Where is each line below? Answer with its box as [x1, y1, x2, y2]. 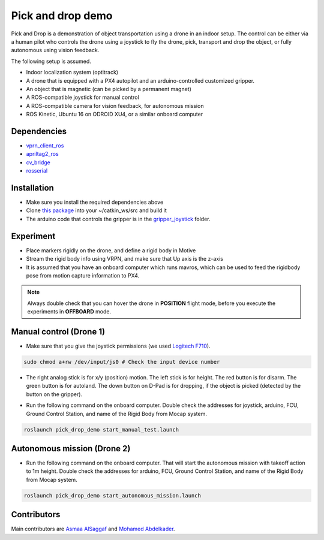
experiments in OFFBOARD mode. [27, 308, 111, 315]
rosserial [26, 167, 48, 174]
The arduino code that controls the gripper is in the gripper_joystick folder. [26, 215, 211, 222]
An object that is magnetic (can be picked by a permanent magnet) [26, 85, 192, 92]
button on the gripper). [26, 390, 83, 398]
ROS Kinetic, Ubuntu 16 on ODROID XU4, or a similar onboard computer [26, 111, 203, 118]
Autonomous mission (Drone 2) [11, 444, 131, 454]
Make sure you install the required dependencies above [26, 198, 164, 206]
